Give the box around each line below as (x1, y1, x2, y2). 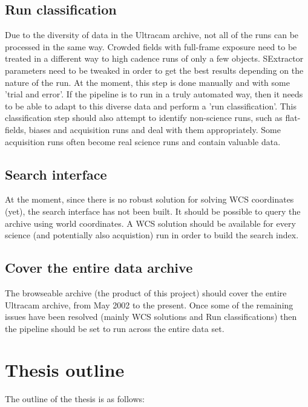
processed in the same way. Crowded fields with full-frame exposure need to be (5, 40, 297, 53)
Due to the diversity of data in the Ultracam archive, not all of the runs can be (5, 28, 299, 41)
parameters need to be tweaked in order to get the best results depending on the (5, 63, 304, 76)
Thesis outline (5, 357, 125, 382)
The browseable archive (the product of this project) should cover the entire (5, 286, 287, 299)
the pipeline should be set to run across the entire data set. (5, 322, 224, 334)
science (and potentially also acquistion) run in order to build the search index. (5, 229, 299, 241)
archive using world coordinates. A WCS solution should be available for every (5, 217, 296, 229)
